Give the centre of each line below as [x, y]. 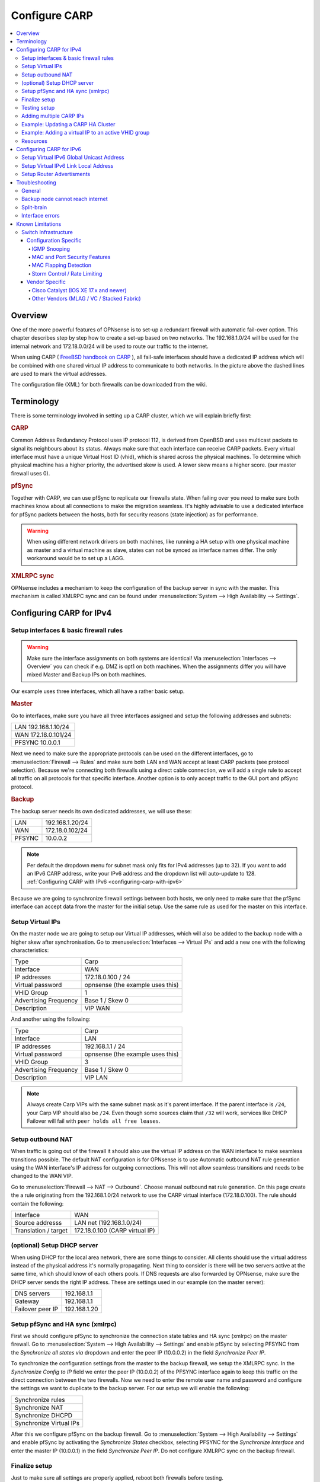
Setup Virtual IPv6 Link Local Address [68, 165]
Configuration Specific [54, 241]
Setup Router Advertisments [56, 174]
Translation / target [41, 1230]
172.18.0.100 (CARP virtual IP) [115, 1230]
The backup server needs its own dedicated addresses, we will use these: [101, 811]
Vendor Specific [47, 282]
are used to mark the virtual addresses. [59, 373]
